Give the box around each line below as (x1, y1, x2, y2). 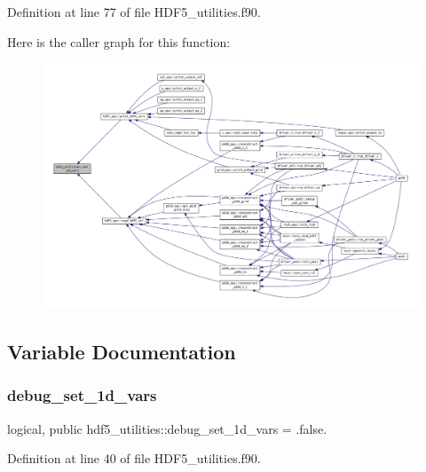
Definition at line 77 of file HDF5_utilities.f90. (7, 3, 261, 20)
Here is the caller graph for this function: (7, 32, 231, 51)
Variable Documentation (7, 338, 236, 366)
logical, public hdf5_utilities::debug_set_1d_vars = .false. (7, 419, 327, 437)
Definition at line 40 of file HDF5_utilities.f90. (7, 449, 261, 468)
